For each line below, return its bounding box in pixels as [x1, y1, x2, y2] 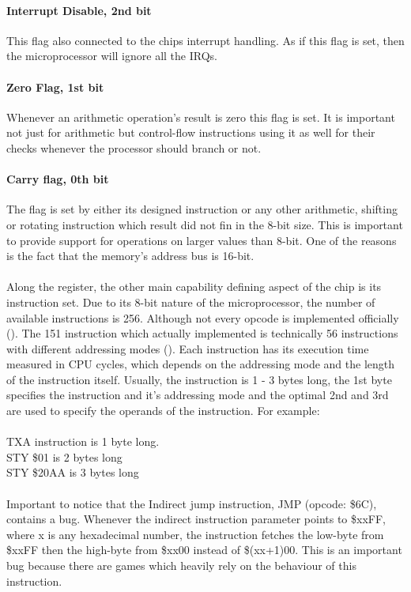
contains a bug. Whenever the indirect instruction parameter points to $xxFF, [6, 511, 386, 527]
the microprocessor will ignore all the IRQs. [6, 47, 217, 64]
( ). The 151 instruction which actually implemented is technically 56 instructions [6, 325, 398, 341]
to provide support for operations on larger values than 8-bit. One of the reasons [6, 232, 397, 248]
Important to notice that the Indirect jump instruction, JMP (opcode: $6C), [6, 495, 377, 511]
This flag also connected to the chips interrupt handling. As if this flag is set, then [6, 32, 405, 48]
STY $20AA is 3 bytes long [6, 464, 139, 481]
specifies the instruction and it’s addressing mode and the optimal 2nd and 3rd [6, 386, 389, 403]
